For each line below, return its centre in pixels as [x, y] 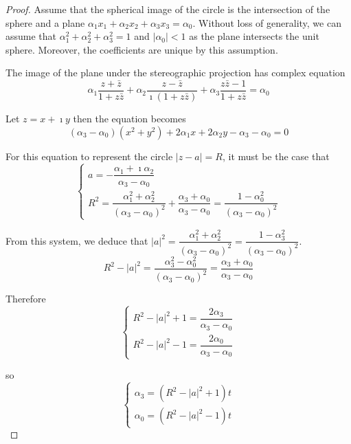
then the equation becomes [129, 119]
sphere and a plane [45, 22]
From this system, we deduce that [77, 240]
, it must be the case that [276, 156]
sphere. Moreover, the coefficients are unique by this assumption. [142, 49]
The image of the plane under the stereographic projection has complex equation [175, 73]
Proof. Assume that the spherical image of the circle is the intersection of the [168, 9]
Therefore [26, 299]
